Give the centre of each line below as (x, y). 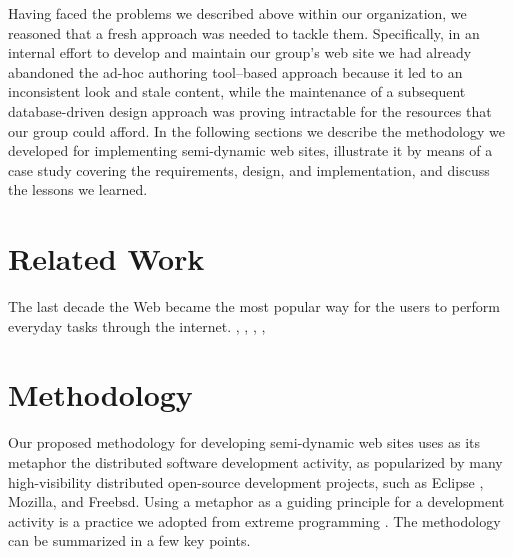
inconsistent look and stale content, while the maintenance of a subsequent (237, 91)
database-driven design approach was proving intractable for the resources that (250, 110)
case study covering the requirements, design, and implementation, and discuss (249, 169)
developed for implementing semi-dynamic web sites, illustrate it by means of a (250, 150)
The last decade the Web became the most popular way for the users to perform (254, 306)
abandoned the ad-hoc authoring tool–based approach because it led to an (235, 71)
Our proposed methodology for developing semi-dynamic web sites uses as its (244, 442)
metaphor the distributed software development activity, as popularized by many (255, 461)
